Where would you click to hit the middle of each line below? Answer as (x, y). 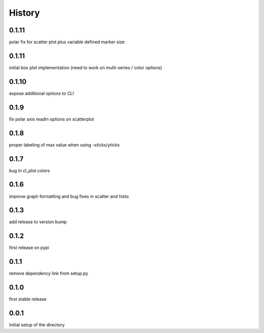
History (24, 13)
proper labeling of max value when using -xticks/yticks (64, 145)
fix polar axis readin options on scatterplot (52, 119)
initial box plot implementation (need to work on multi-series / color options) (86, 67)
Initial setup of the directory (37, 325)
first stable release (28, 299)
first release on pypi (29, 248)
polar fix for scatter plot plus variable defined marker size (67, 42)
